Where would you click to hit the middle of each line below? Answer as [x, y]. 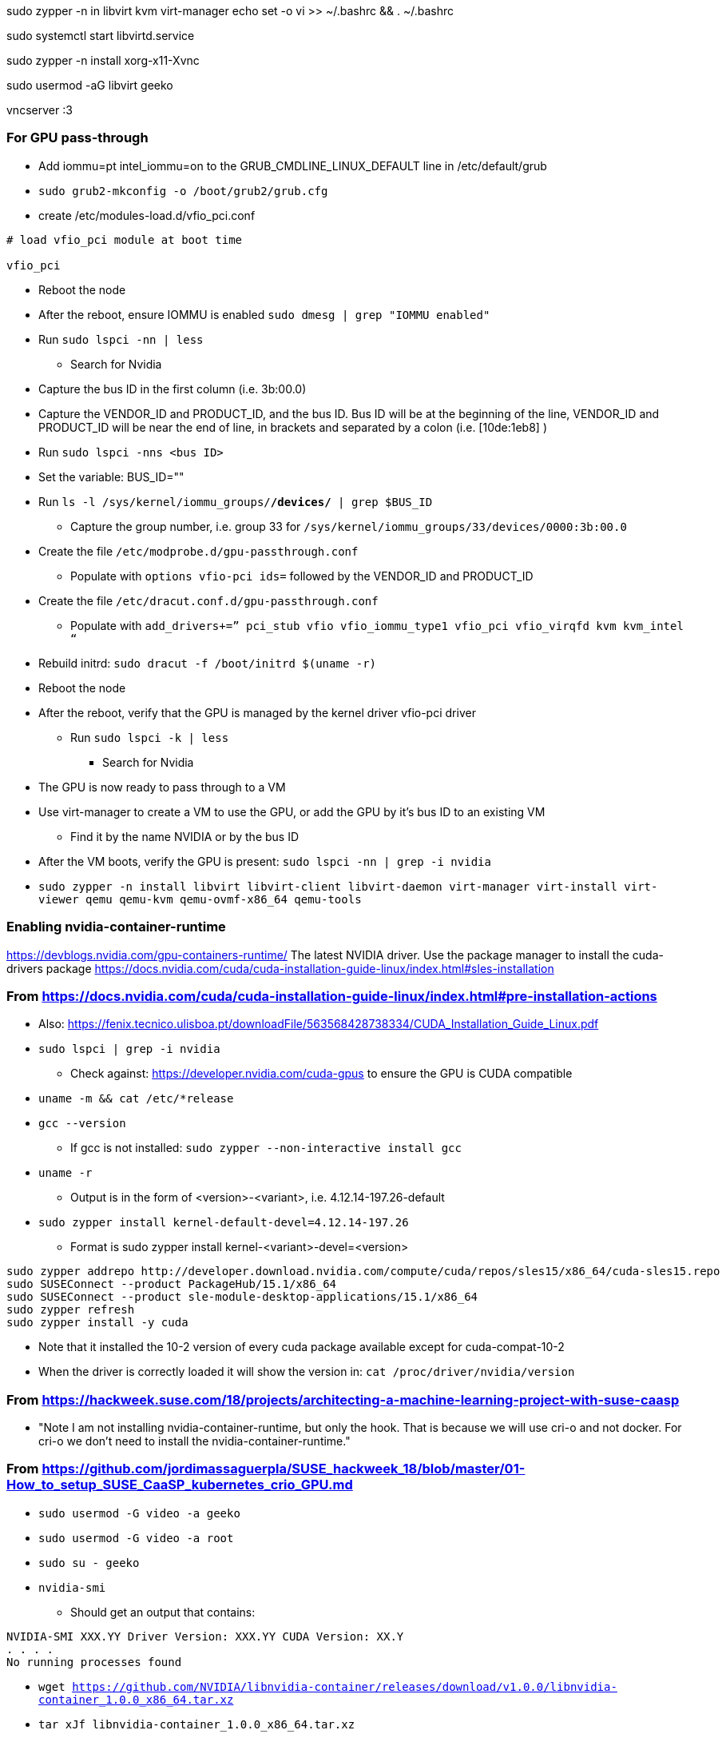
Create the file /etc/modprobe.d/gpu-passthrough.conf [198, 551]
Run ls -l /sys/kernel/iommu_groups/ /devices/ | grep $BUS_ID [236, 501]
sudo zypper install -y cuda [97, 1323]
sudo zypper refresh [71, 1310]
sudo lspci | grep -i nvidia [129, 1049]
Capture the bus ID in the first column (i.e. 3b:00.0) [173, 389]
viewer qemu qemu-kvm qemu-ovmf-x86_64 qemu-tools [200, 899]
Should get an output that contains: [163, 1612]
